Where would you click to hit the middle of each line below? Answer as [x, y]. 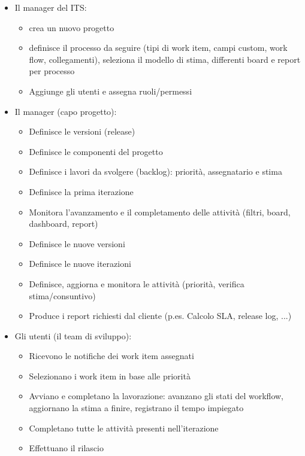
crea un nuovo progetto [72, 27]
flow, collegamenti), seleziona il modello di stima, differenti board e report [165, 59]
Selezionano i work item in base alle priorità [110, 376]
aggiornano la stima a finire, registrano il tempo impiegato [136, 408]
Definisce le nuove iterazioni [80, 264]
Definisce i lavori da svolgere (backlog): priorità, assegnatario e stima [155, 171]
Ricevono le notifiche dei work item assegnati [111, 356]
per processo [52, 71]
